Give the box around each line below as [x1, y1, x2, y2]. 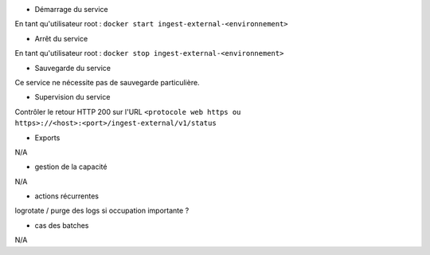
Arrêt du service [34, 33, 88, 43]
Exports [34, 132, 61, 143]
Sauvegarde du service [34, 63, 111, 73]
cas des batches [34, 220, 89, 230]
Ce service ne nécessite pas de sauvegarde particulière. [14, 77, 200, 87]
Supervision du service [34, 92, 111, 102]
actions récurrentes [34, 191, 100, 201]
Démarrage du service [34, 5, 108, 14]
